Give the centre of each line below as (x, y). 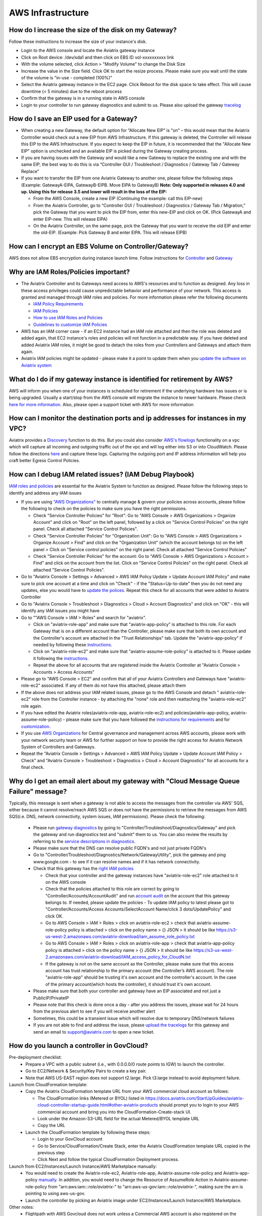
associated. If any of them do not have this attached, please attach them (114, 685)
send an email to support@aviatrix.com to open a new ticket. (94, 1032)
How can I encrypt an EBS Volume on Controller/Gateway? (99, 246)
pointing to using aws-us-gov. (56, 1194)
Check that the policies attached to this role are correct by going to (112, 889)
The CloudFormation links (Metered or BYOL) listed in (91, 1098)
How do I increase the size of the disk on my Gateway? (93, 30)
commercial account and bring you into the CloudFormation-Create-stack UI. (115, 1112)
